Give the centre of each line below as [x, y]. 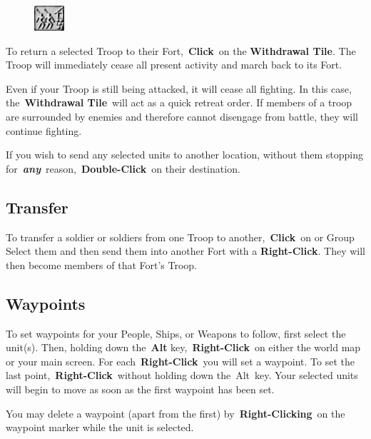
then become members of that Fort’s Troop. [102, 264]
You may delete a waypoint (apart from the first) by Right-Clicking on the [176, 413]
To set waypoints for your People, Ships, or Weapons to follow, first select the [176, 333]
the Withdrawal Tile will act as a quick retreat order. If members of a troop [179, 102]
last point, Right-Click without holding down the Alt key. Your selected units [182, 375]
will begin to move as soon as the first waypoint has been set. [140, 389]
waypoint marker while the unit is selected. [100, 427]
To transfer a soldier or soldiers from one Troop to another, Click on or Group [180, 237]
